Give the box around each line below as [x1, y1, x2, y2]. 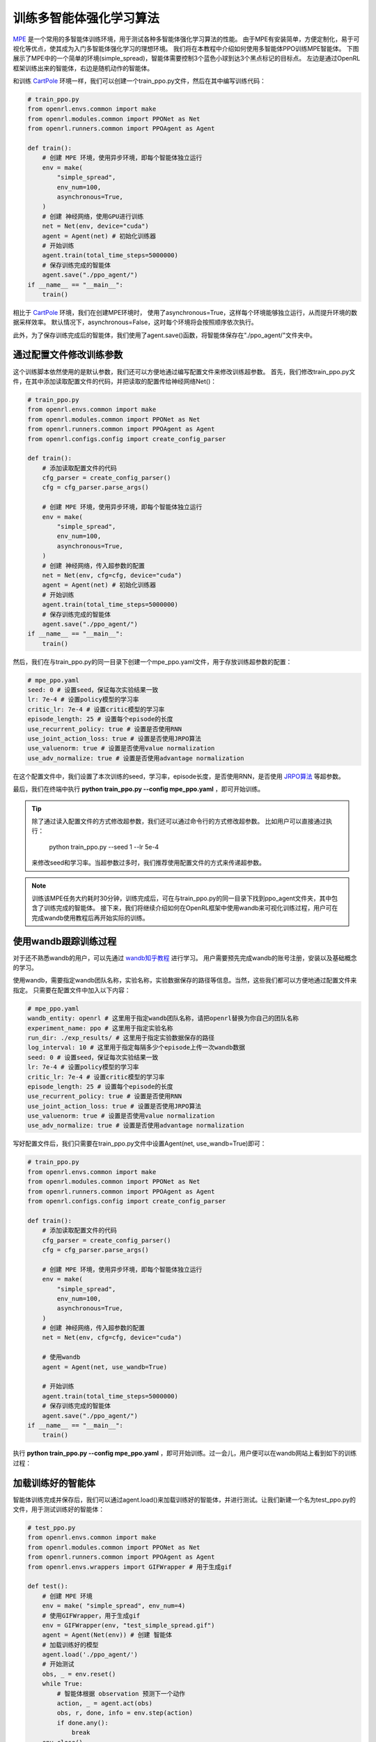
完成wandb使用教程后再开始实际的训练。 [31, 914, 149, 922]
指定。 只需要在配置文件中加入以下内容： [13, 986, 131, 994]
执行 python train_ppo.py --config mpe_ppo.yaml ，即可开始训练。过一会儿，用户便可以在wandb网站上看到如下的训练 [13, 1449, 357, 1458]
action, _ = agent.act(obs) [56, 1699, 153, 1707]
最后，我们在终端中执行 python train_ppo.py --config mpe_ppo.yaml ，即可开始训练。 [13, 785, 265, 794]
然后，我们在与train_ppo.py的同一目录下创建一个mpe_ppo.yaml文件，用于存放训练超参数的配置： [13, 657, 292, 665]
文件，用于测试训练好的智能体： [13, 1505, 104, 1513]
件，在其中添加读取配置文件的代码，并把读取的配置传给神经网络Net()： [13, 377, 217, 385]
